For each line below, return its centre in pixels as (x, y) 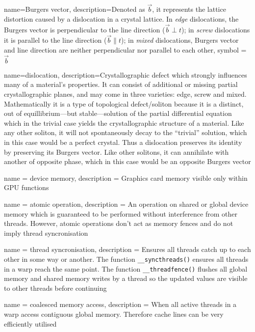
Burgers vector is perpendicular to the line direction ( (85, 29)
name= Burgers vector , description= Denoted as (75, 9)
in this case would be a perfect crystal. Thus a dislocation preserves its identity (123, 142)
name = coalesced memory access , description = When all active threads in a (120, 304)
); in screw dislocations (216, 29)
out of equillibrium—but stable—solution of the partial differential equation (118, 113)
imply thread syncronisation (46, 233)
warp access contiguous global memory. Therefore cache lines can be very (114, 314)
